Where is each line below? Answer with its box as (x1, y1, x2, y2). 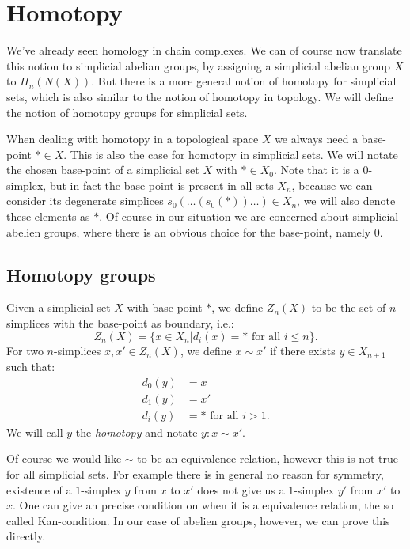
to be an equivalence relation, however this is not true (137, 450, 398, 467)
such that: (6, 358, 55, 375)
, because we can (291, 176, 373, 193)
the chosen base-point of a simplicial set (6, 161, 199, 178)
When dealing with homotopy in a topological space (6, 131, 259, 147)
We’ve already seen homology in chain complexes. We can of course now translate (6, 42, 402, 59)
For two (6, 342, 44, 358)
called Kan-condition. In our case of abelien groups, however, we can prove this (6, 512, 390, 528)
